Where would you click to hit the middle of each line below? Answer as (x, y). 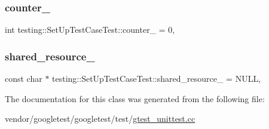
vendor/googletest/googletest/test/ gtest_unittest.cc (100, 119)
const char (24, 79)
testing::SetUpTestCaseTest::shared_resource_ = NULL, (157, 79)
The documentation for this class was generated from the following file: (135, 98)
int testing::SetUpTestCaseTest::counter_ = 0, (90, 30)
